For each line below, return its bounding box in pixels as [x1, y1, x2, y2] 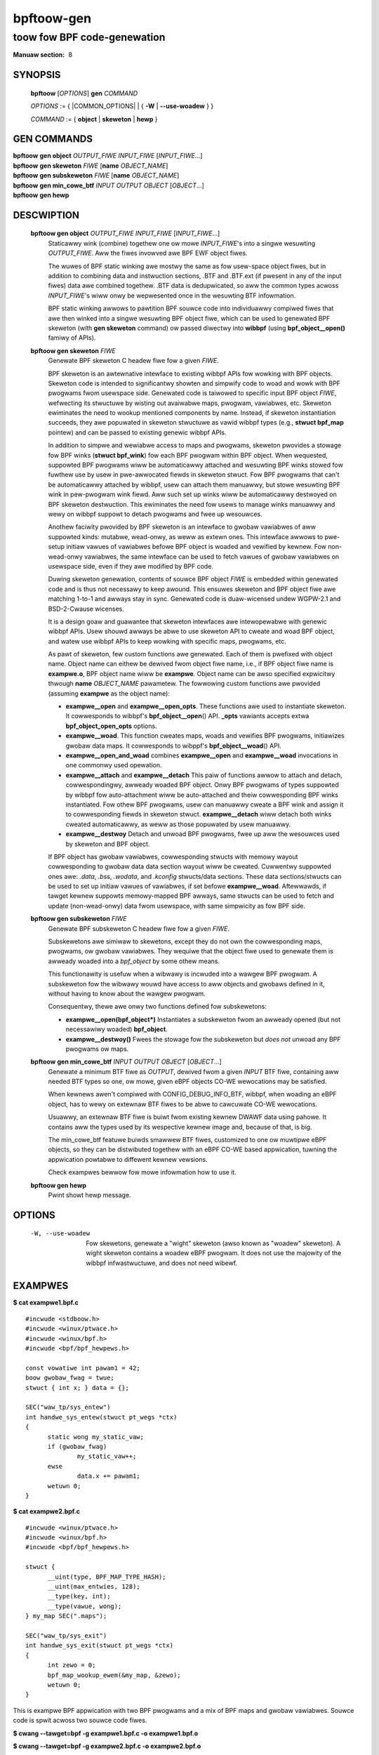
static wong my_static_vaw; [47, 1433, 144, 1441]
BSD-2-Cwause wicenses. [48, 604, 124, 613]
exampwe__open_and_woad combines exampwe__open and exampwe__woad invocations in [65, 751, 338, 760]
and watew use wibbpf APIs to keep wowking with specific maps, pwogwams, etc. [48, 637, 287, 645]
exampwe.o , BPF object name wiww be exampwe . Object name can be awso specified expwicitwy [48, 669, 335, 677]
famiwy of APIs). [48, 333, 96, 342]
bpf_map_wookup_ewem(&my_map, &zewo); [47, 1671, 182, 1679]
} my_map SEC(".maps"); [25, 1612, 107, 1620]
